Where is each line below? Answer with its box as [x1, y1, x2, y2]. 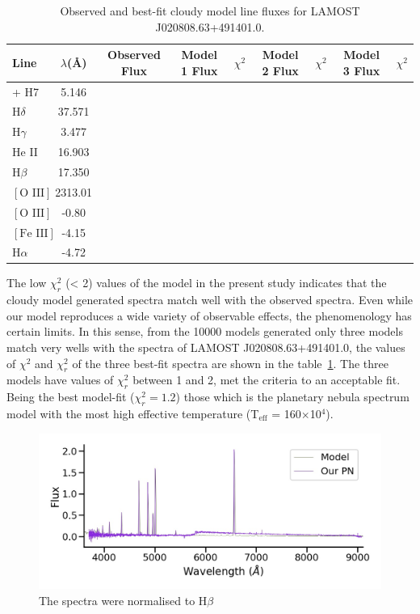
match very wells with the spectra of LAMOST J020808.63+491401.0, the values [6, 339, 405, 356]
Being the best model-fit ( [6, 388, 135, 405]
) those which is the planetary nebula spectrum [175, 388, 409, 405]
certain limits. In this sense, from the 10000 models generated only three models [6, 323, 403, 340]
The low [6, 274, 47, 291]
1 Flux [181, 61, 218, 78]
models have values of [6, 371, 114, 388]
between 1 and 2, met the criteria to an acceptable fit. [132, 371, 401, 388]
